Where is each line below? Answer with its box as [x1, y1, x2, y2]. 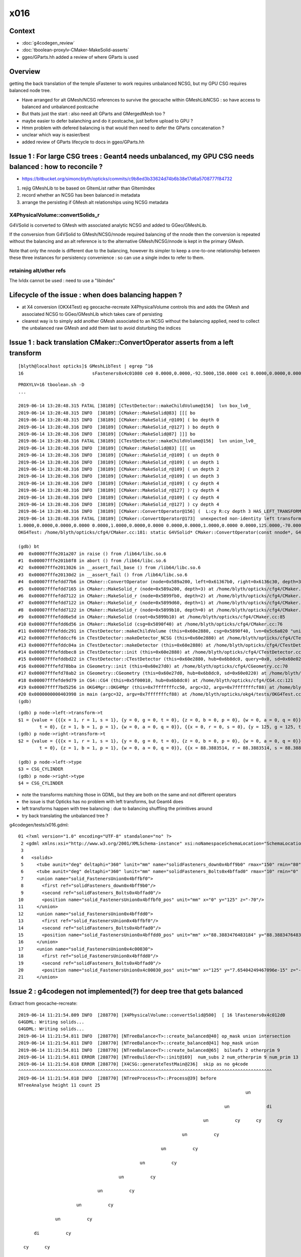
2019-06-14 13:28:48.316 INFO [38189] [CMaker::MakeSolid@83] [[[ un [18, 445, 196, 451]
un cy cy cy [203, 1118, 283, 1123]
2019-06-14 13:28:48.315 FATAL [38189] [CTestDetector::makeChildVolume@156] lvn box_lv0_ [18, 403, 251, 409]
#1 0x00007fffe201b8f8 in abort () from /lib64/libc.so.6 [18, 558, 167, 564]
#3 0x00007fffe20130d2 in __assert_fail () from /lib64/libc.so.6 [18, 572, 188, 578]
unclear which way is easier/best [22, 132, 90, 138]
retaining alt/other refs [9, 267, 66, 274]
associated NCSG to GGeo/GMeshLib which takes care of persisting [22, 311, 163, 317]
